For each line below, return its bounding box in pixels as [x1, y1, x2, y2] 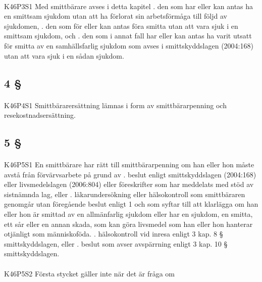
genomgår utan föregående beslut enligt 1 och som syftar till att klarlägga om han [4, 199, 258, 209]
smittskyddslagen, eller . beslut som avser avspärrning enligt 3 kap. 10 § [4, 238, 228, 249]
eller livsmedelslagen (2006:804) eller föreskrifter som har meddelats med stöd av [4, 179, 254, 190]
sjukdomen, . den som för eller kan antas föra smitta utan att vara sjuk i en [4, 20, 238, 31]
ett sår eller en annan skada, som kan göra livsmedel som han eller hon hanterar [4, 218, 253, 229]
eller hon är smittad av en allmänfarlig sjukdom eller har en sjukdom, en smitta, [4, 209, 253, 219]
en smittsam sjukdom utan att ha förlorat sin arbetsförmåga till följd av [4, 11, 227, 21]
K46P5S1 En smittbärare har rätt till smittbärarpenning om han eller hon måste [4, 159, 254, 170]
